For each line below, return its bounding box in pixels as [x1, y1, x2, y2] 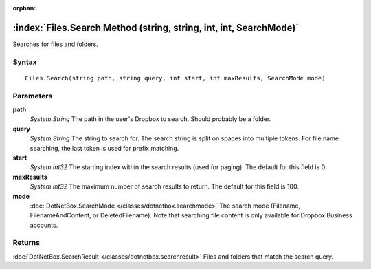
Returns [12, 238, 41, 248]
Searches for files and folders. [12, 40, 99, 48]
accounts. [30, 221, 58, 229]
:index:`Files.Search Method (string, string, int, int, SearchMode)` [12, 21, 300, 34]
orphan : [12, 4, 36, 12]
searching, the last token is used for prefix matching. [30, 144, 179, 152]
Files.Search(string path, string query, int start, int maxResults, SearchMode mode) [25, 74, 326, 82]
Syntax [12, 57, 37, 67]
